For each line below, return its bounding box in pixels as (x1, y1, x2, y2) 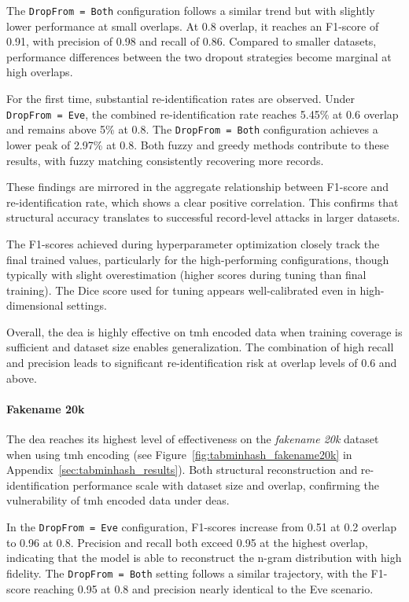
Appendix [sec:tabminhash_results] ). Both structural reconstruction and (6, 461, 358, 478)
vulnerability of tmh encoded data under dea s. (6, 492, 230, 508)
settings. (67, 297, 107, 314)
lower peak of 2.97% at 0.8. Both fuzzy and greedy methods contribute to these (6, 136, 389, 152)
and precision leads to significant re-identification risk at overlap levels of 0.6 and (6, 354, 397, 371)
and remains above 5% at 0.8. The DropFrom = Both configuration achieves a (6, 121, 378, 138)
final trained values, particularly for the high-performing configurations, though (6, 251, 389, 267)
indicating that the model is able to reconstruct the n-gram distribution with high (6, 549, 402, 566)
